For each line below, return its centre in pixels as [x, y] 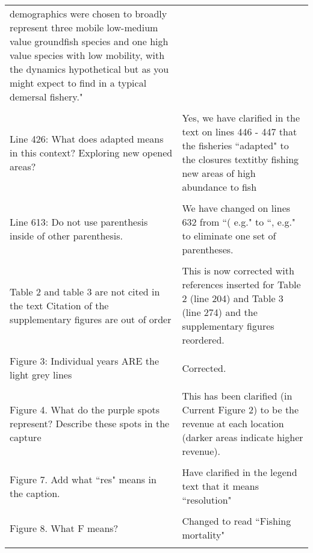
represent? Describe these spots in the [90, 423]
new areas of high [219, 173]
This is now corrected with [238, 270]
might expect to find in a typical [78, 83]
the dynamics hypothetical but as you [89, 69]
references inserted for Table [241, 284]
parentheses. [208, 249]
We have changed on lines [236, 208]
